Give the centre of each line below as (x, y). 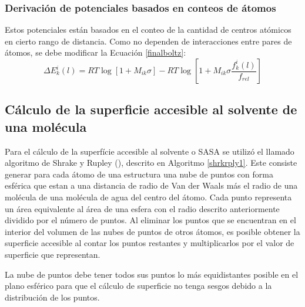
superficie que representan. (53, 254)
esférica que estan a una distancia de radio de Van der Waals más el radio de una (151, 185)
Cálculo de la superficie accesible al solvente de (151, 109)
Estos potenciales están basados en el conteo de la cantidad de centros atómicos (148, 30)
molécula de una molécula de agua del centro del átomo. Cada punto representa (148, 197)
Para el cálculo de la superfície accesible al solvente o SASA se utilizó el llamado (150, 151)
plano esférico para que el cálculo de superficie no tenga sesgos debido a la (138, 286)
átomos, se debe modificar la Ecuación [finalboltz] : (95, 52)
